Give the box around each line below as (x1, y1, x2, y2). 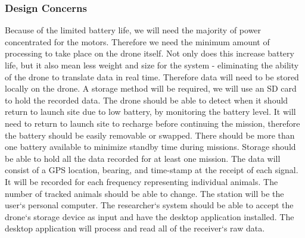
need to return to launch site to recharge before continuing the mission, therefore (5, 117, 300, 129)
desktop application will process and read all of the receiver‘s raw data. (5, 222, 265, 234)
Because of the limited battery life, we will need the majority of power (5, 24, 262, 36)
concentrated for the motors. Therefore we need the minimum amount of (5, 35, 270, 48)
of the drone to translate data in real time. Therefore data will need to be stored (5, 70, 299, 83)
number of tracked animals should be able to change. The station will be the (5, 187, 284, 199)
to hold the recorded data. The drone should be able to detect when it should (5, 93, 288, 106)
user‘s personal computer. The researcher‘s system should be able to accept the (5, 199, 294, 211)
